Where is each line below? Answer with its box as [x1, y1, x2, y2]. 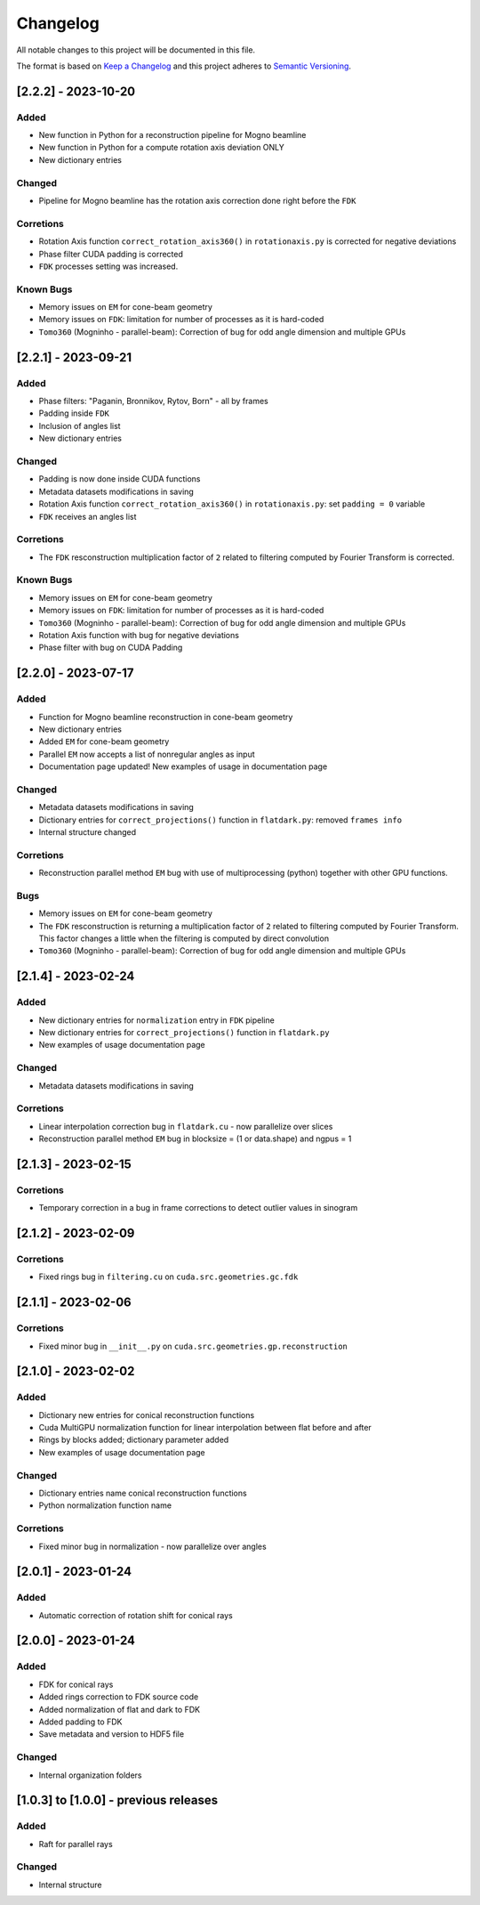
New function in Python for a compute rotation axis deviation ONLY [38, 142, 284, 153]
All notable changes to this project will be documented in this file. [16, 45, 256, 55]
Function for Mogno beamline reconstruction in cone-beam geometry [38, 711, 293, 722]
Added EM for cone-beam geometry [38, 736, 170, 747]
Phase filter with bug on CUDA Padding [38, 642, 183, 653]
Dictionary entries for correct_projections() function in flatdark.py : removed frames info [38, 815, 403, 825]
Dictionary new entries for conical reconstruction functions [38, 1409, 255, 1420]
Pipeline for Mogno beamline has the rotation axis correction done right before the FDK [38, 196, 356, 207]
